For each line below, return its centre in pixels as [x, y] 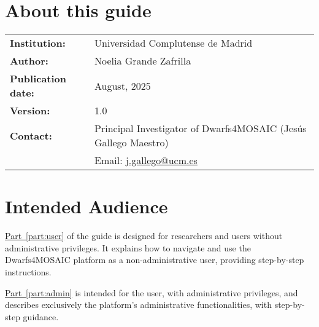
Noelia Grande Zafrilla [143, 61]
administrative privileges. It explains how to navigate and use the [128, 247]
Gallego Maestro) [132, 143]
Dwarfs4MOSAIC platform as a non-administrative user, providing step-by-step [155, 260]
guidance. [41, 316]
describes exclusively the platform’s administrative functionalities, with [138, 305]
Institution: [38, 43]
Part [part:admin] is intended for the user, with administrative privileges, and [152, 292]
